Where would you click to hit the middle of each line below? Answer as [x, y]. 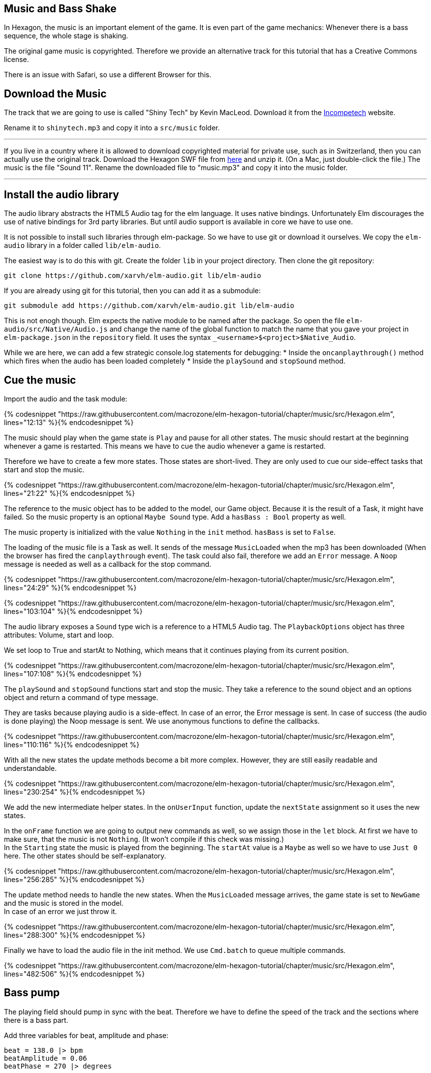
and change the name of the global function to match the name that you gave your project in [259, 329]
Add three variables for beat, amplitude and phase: [86, 1035]
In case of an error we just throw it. [61, 911]
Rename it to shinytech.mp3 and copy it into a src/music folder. [112, 128]
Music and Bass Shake [60, 9]
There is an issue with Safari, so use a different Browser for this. [108, 75]
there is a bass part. [36, 1020]
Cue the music [40, 380]
